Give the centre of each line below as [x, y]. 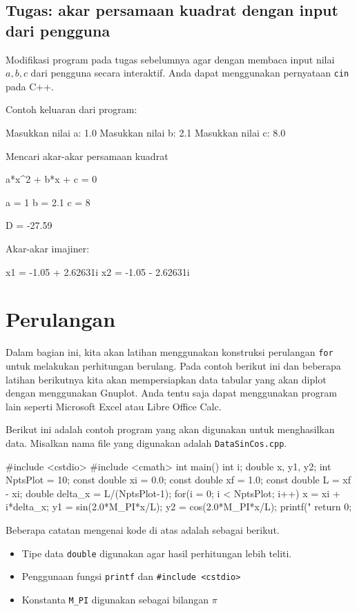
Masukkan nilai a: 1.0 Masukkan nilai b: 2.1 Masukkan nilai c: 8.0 [146, 133]
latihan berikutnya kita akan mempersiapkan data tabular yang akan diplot [166, 379]
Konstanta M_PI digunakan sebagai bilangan [115, 599]
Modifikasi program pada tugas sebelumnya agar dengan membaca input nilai [170, 59]
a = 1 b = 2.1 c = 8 [48, 202]
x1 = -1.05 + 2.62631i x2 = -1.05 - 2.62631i [98, 271]
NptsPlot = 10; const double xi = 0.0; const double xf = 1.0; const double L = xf [178, 480]
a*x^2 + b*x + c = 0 [51, 179]
